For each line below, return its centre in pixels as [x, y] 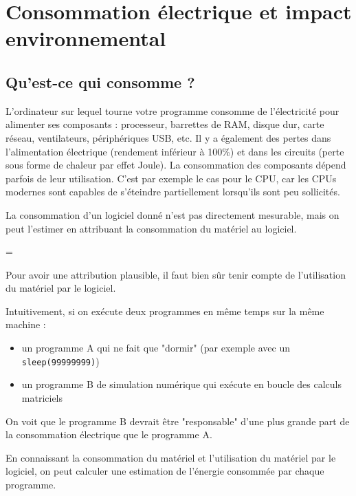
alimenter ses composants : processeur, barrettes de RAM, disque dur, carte [165, 124]
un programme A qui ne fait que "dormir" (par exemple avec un [156, 348]
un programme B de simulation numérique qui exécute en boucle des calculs [182, 384]
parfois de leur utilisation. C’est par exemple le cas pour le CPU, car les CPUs [171, 178]
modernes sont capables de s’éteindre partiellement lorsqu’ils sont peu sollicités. [173, 192]
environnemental [86, 38]
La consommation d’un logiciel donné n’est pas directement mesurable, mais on [173, 214]
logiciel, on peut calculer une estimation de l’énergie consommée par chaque [165, 471]
